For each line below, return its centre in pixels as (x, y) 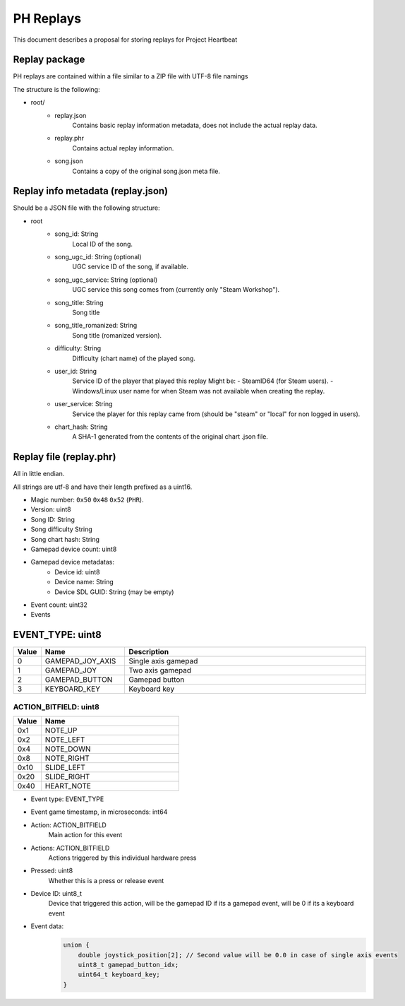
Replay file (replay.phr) (65, 457)
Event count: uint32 (59, 605)
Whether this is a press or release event (106, 880)
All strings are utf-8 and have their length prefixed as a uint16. (103, 487)
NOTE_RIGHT (67, 758)
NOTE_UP (61, 730)
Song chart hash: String (65, 539)
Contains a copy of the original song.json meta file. (146, 171)
